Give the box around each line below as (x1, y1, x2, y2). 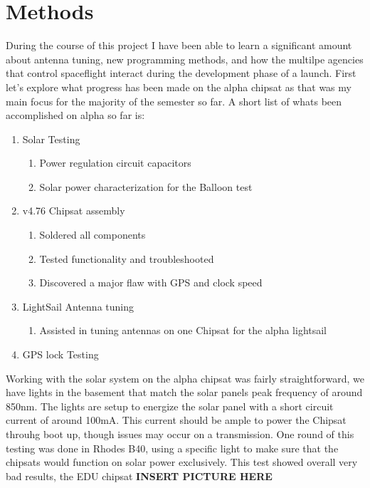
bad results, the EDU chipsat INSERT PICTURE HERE (6, 468, 273, 483)
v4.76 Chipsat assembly (22, 203, 125, 218)
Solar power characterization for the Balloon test (39, 179, 253, 194)
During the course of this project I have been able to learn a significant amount (6, 38, 352, 53)
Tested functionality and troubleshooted (39, 251, 214, 266)
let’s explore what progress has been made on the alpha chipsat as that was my (6, 79, 351, 94)
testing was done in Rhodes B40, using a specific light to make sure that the (6, 440, 339, 455)
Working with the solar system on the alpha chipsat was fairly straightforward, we (6, 370, 364, 385)
